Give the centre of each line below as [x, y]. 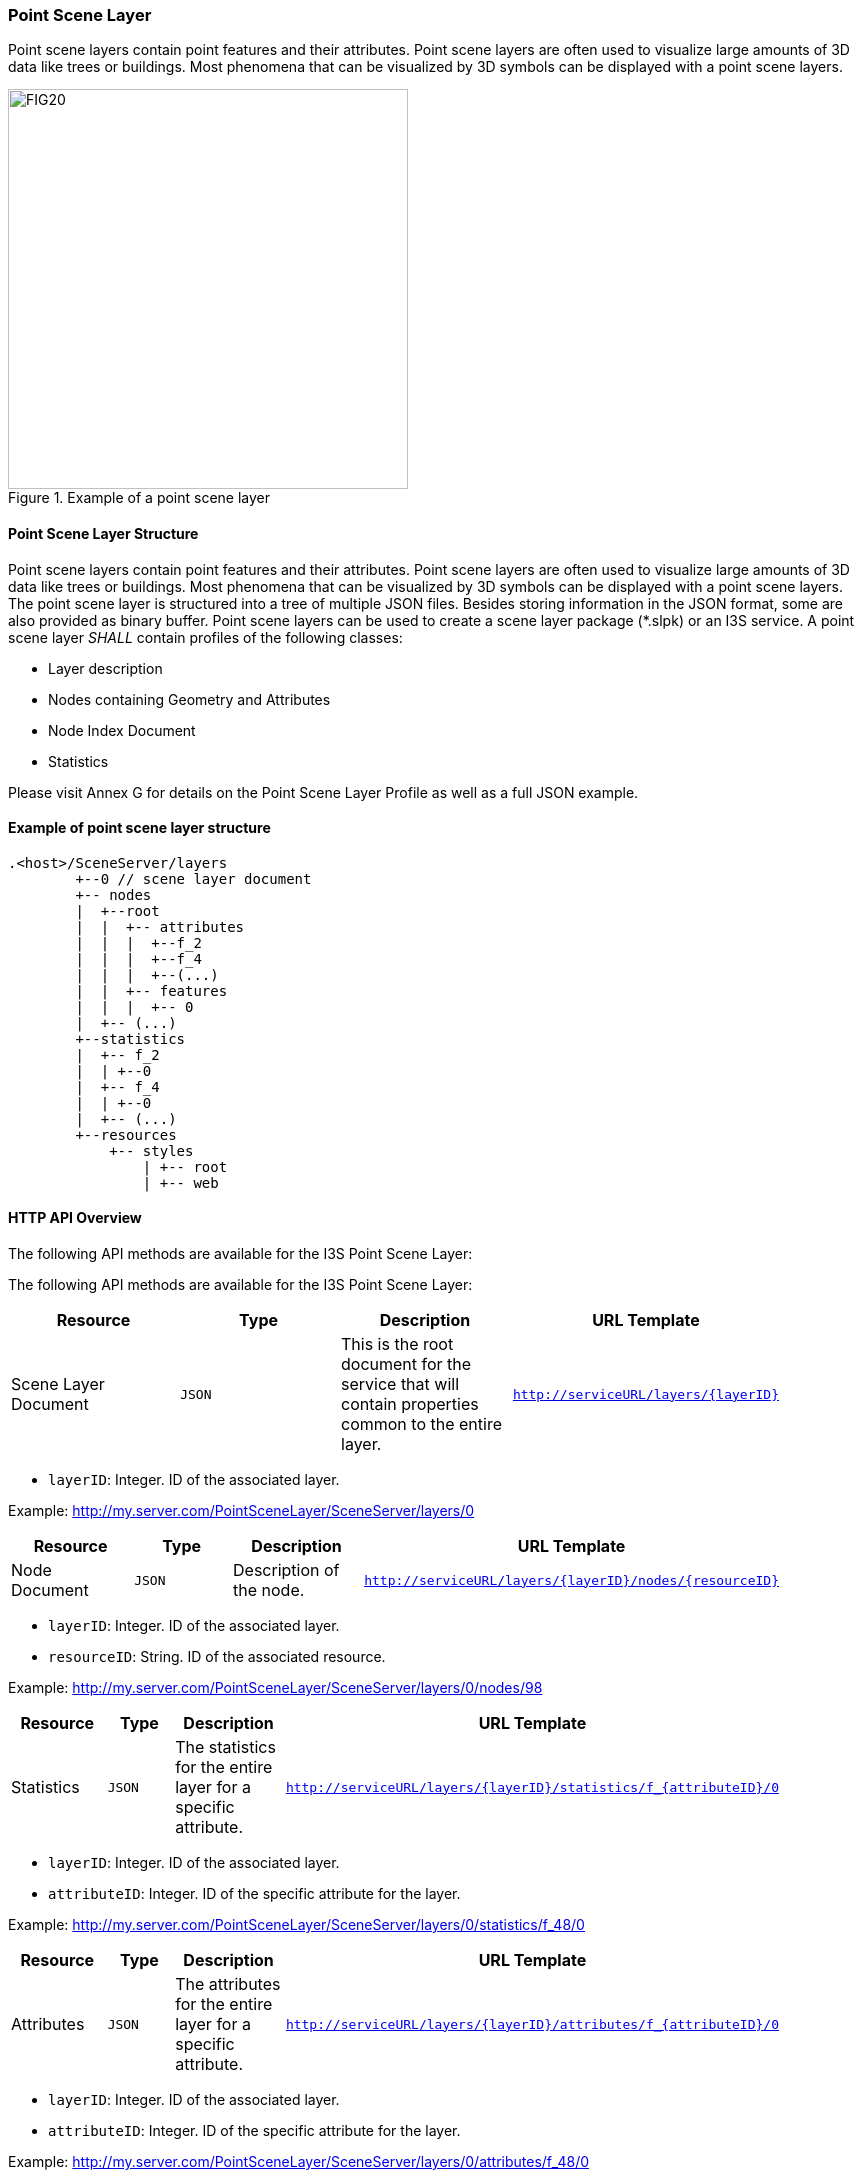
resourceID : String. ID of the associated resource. [217, 1657]
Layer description [105, 668]
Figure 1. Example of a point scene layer [139, 498]
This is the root [397, 1344]
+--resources [126, 1134]
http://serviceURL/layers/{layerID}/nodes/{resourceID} [571, 1580]
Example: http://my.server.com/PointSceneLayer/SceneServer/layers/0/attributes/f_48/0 [299, 2162]
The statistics [225, 1747]
